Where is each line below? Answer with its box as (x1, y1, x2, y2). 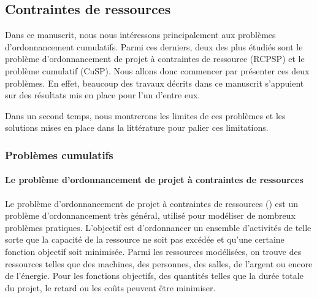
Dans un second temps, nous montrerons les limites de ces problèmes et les (5, 109, 286, 122)
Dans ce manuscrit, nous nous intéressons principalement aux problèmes (5, 28, 276, 41)
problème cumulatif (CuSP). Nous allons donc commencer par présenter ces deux (5, 64, 310, 77)
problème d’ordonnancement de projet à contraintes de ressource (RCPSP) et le (5, 52, 305, 65)
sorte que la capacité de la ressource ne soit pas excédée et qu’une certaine (5, 233, 285, 246)
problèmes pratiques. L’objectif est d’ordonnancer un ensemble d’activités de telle (5, 221, 311, 233)
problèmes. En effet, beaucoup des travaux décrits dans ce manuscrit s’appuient (5, 76, 304, 89)
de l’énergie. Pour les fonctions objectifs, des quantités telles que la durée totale (5, 269, 304, 282)
